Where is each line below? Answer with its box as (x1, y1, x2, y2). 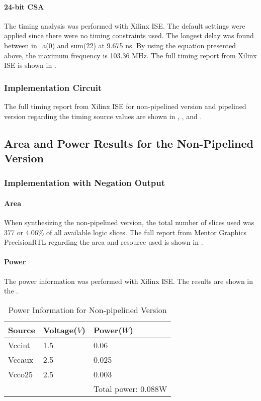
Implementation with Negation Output (4, 176, 165, 189)
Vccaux (8, 353, 34, 365)
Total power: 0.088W (93, 382, 167, 394)
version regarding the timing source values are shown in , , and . (4, 111, 202, 121)
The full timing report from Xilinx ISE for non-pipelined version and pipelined (4, 101, 246, 111)
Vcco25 (8, 368, 33, 380)
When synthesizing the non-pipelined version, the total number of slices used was (4, 217, 254, 227)
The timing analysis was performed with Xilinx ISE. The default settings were (4, 20, 245, 31)
